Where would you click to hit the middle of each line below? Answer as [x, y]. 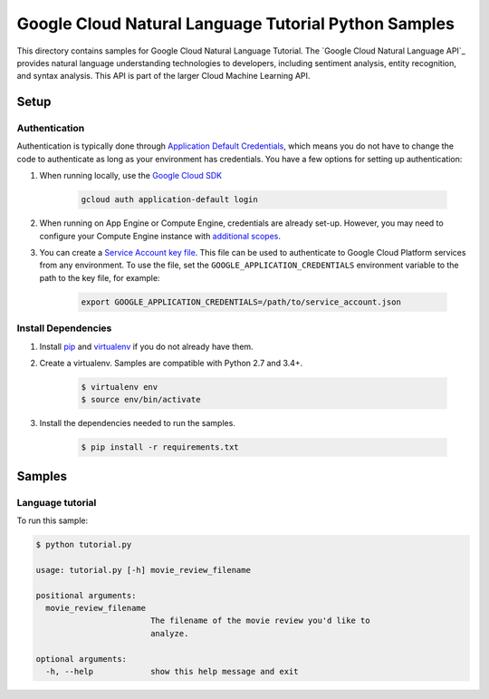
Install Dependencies [64, 328]
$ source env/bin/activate [141, 400]
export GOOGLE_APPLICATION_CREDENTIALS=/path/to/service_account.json [241, 302]
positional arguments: [86, 595]
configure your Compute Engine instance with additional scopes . [160, 236]
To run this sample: [53, 520]
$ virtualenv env [120, 387]
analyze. [169, 633]
